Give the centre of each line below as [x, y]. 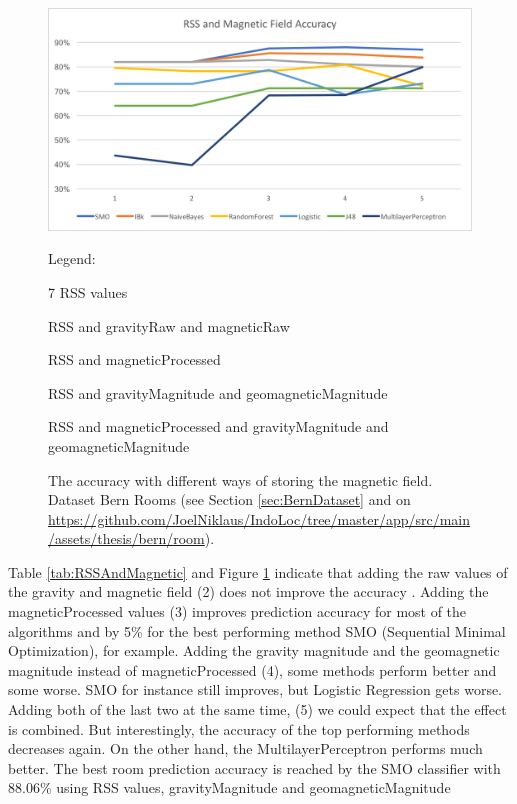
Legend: [72, 258]
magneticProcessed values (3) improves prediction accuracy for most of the [237, 611]
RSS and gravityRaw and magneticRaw [169, 325]
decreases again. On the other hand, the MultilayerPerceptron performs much [245, 748]
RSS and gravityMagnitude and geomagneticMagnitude [218, 392]
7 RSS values [88, 291]
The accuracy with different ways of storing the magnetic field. [240, 479]
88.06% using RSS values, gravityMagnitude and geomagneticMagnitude [229, 787]
